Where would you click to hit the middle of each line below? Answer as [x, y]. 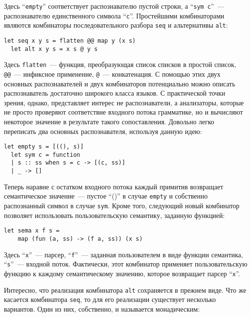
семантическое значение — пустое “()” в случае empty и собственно [106, 196]
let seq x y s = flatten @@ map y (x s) [70, 41]
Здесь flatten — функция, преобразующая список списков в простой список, [120, 64]
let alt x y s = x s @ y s [54, 49]
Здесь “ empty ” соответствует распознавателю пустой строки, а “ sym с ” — [114, 6]
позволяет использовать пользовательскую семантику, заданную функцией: [114, 215]
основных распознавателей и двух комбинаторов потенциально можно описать [120, 83]
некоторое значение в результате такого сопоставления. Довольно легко [109, 121]
